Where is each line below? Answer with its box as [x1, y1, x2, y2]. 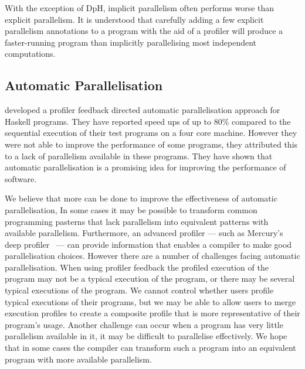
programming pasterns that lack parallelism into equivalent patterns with [5, 215, 269, 227]
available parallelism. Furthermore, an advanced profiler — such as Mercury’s [5, 227, 283, 239]
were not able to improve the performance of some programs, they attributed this [5, 138, 298, 150]
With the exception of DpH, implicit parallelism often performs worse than [5, 2, 274, 13]
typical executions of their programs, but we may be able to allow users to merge [5, 295, 296, 307]
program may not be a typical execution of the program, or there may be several [5, 272, 295, 285]
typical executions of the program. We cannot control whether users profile [5, 284, 274, 296]
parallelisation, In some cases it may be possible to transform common [5, 203, 257, 216]
